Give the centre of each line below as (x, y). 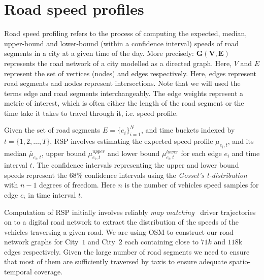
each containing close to (161, 242)
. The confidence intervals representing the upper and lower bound (136, 165)
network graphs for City (41, 242)
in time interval (52, 194)
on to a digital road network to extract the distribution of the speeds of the (122, 222)
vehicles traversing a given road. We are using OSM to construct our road (119, 231)
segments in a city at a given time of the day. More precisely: (99, 53)
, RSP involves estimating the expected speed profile (131, 141)
